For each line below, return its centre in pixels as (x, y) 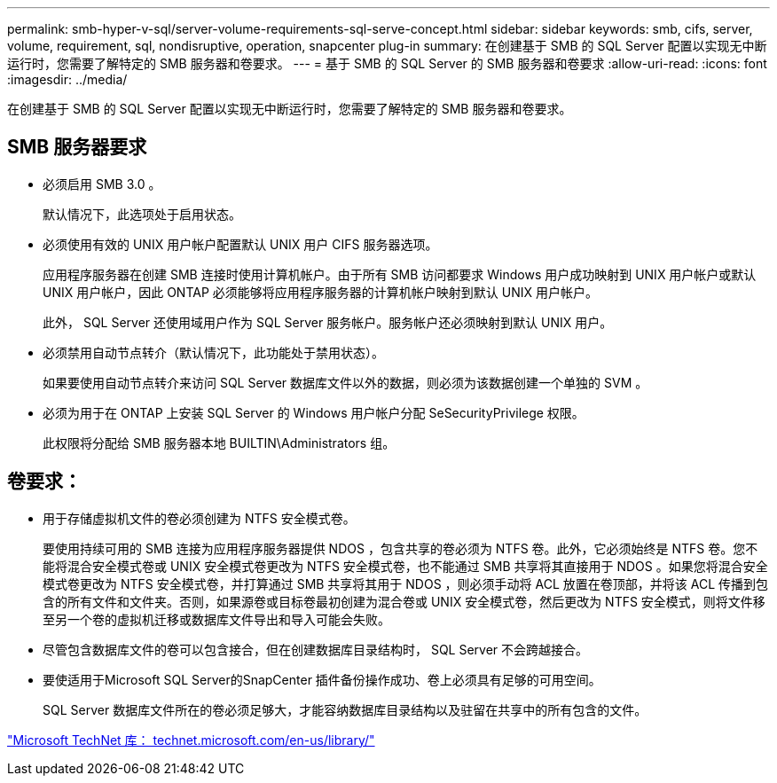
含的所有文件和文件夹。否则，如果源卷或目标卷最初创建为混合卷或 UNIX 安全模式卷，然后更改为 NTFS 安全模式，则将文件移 (404, 601)
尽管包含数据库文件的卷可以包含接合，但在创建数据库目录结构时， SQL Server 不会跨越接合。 (316, 649)
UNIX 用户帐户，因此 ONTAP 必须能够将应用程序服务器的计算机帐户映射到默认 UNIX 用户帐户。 (320, 292)
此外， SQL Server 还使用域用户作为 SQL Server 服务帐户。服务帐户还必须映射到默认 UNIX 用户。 (328, 322)
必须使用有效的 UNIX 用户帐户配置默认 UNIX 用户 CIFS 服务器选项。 (240, 244)
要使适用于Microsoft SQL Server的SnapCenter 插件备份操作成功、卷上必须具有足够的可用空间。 (322, 679)
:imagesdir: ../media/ (67, 79)
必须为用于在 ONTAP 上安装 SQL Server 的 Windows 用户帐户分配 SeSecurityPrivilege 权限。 (314, 412)
